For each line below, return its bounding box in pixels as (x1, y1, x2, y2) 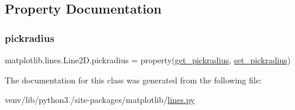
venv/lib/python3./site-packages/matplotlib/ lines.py (5, 93, 195, 106)
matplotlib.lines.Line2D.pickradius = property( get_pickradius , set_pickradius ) (5, 54, 291, 66)
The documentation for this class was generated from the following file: (5, 73, 262, 86)
